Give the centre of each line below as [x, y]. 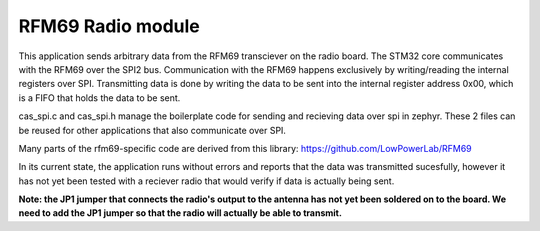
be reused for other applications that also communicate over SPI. [152, 130]
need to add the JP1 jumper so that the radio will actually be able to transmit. [180, 213]
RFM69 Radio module [109, 26]
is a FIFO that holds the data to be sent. [99, 97]
